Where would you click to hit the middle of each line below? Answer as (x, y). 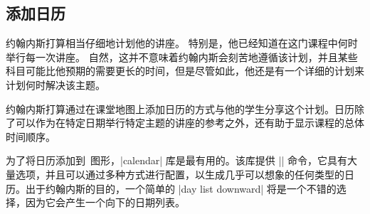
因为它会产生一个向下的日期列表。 (105, 202)
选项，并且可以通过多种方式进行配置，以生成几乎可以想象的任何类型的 (180, 174)
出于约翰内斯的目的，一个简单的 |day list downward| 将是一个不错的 (181, 188)
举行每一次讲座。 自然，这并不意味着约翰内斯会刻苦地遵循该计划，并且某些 (182, 57)
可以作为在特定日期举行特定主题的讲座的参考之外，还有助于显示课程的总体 (190, 123)
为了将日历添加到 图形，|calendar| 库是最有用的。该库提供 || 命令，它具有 (176, 160)
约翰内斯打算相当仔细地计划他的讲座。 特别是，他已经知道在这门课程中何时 (182, 43)
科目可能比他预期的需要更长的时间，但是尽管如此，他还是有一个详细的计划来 (185, 71)
